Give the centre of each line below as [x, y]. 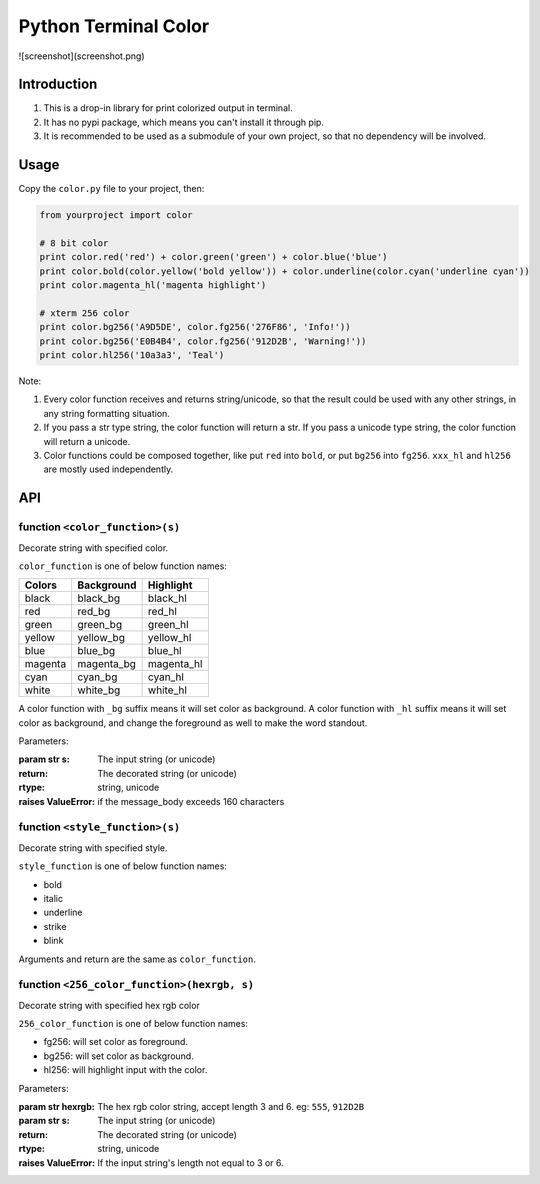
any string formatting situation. [106, 413]
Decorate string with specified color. [93, 547]
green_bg [100, 625]
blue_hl [164, 651]
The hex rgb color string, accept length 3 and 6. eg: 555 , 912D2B [231, 1106]
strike [55, 926]
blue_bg [96, 651]
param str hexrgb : [56, 1106]
